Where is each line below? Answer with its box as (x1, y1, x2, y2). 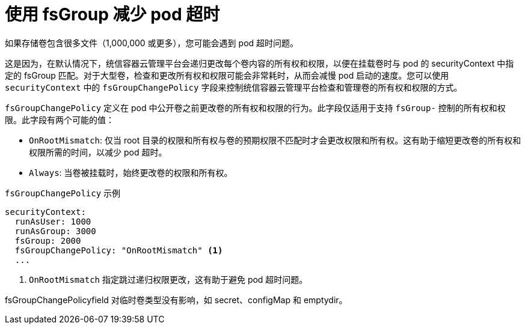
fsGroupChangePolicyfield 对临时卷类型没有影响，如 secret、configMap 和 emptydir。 (5, 294, 348, 305)
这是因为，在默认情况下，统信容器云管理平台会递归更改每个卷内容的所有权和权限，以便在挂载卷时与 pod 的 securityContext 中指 (5, 58, 514, 68)
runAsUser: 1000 (14, 216, 91, 226)
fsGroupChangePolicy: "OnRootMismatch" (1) (14, 245, 223, 255)
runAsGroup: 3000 (14, 226, 96, 236)
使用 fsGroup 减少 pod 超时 (5, 4, 220, 25)
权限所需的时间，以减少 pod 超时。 (29, 146, 167, 157)
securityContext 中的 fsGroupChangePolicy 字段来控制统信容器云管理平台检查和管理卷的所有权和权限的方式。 (5, 82, 462, 92)
